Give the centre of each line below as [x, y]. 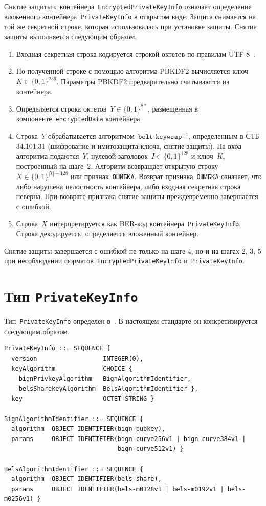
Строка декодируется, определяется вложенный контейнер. [107, 234]
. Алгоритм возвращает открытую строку [154, 166]
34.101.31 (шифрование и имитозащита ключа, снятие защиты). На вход [129, 146]
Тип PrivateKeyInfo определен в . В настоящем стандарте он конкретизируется [131, 321]
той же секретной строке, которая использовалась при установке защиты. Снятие [130, 26]
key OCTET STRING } [83, 399]
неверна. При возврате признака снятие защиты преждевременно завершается [137, 196]
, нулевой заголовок [117, 156]
